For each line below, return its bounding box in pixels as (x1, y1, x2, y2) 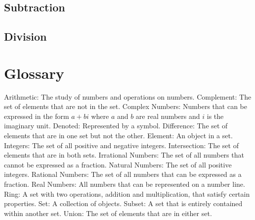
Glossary (4, 62, 64, 83)
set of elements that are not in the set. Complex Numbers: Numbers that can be (4, 101, 248, 111)
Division (4, 29, 47, 44)
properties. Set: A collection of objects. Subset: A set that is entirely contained (4, 198, 243, 209)
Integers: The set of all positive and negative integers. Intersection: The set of (4, 140, 239, 150)
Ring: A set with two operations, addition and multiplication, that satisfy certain (4, 188, 250, 199)
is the (207, 110, 224, 121)
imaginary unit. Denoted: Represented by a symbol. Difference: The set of (4, 120, 228, 131)
